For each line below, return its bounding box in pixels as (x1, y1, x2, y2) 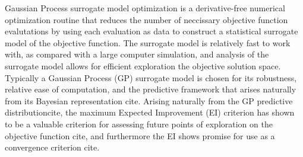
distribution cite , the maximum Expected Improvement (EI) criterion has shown (5, 106, 295, 118)
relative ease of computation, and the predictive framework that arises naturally (5, 83, 296, 95)
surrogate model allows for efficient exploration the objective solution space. (5, 59, 281, 72)
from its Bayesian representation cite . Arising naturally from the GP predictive (5, 94, 293, 107)
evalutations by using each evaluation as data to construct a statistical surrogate (5, 25, 298, 37)
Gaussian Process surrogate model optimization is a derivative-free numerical (5, 2, 285, 14)
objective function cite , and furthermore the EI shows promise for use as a (5, 129, 275, 142)
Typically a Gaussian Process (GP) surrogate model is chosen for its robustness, (5, 71, 297, 84)
